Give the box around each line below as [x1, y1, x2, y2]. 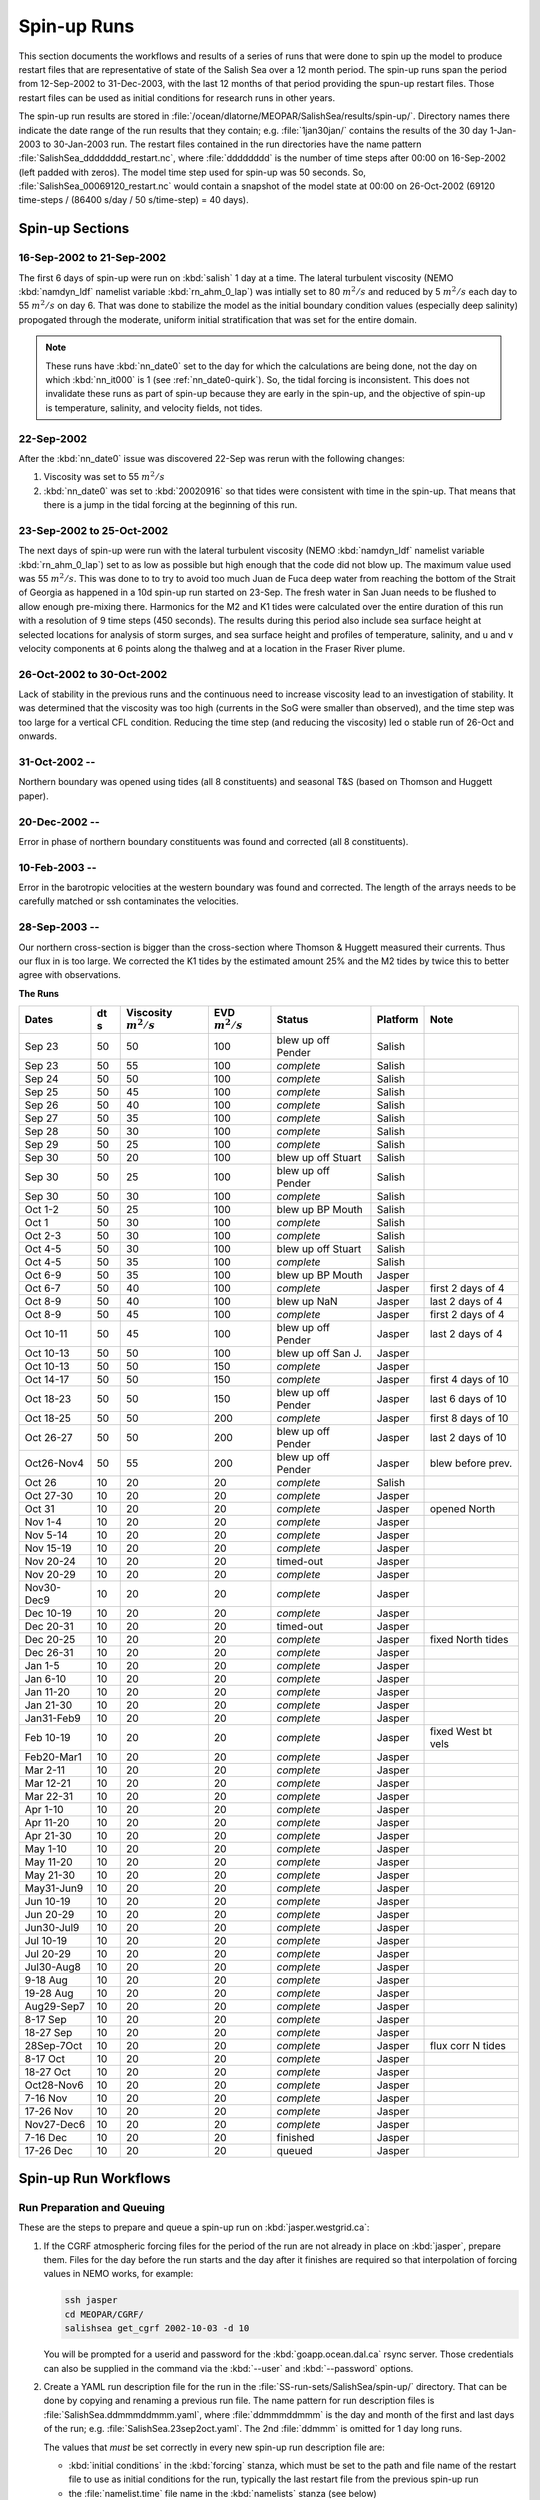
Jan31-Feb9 [24, 1711, 81, 1725]
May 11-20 [24, 1855, 74, 1869]
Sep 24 [24, 1071, 59, 1085]
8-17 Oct [24, 2051, 65, 2065]
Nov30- [24, 1580, 62, 1594]
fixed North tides [429, 1632, 509, 1646]
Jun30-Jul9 [24, 1920, 80, 1934]
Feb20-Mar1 [24, 1750, 82, 1764]
